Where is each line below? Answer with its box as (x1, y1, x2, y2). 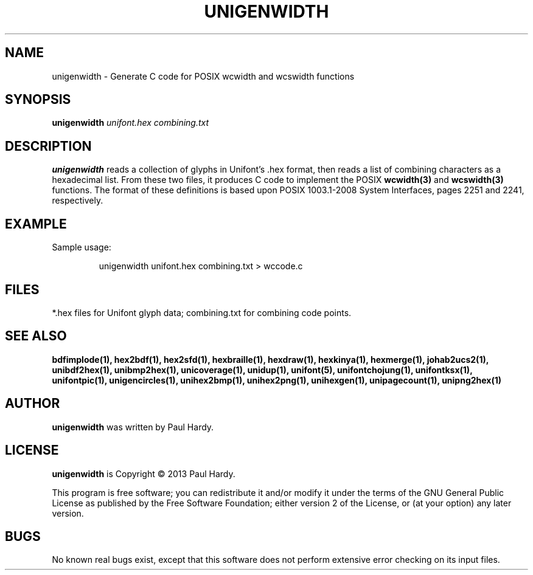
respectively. (52, 195, 103, 206)
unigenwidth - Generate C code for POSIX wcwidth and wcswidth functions (52, 71, 355, 81)
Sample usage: (52, 242, 111, 253)
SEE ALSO (5, 328, 67, 344)
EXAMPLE (5, 216, 67, 232)
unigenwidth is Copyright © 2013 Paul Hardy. (52, 468, 235, 479)
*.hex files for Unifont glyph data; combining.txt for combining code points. (52, 307, 352, 318)
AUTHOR (5, 396, 60, 411)
